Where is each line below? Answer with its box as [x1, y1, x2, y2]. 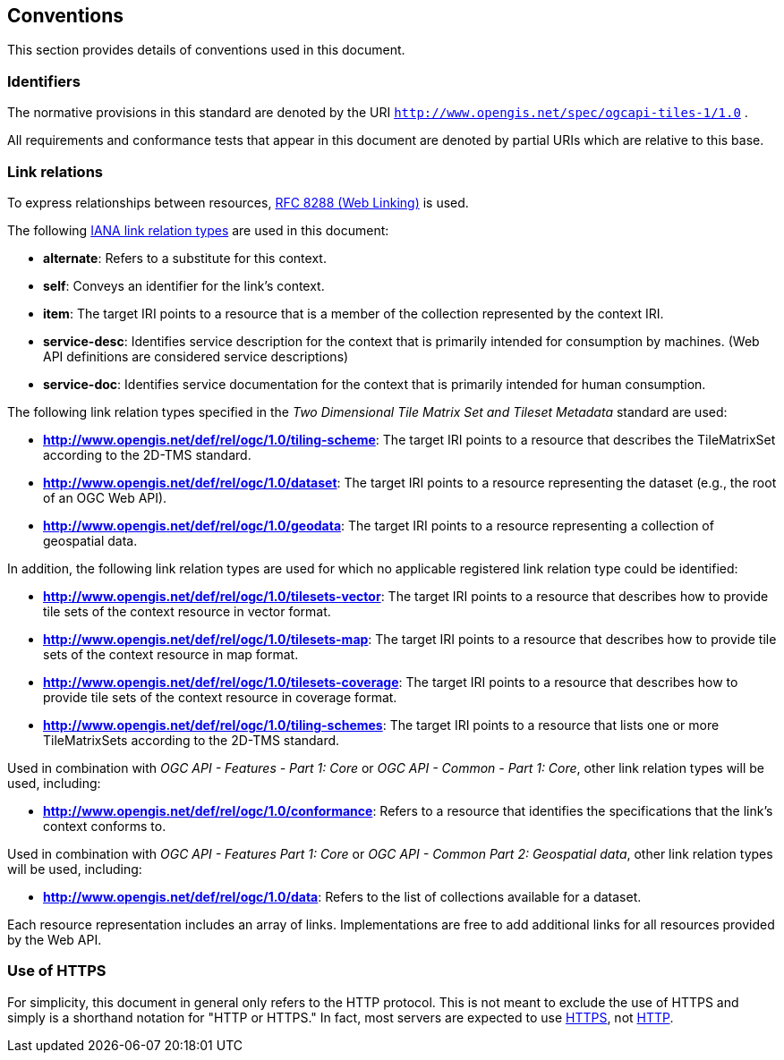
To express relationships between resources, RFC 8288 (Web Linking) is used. [7, 194, 469, 210]
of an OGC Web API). [43, 489, 167, 505]
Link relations [7, 162, 103, 181]
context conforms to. [43, 818, 166, 834]
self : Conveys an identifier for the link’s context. [43, 277, 325, 293]
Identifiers [7, 72, 81, 90]
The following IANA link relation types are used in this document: [7, 222, 389, 238]
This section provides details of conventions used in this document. [7, 42, 405, 58]
